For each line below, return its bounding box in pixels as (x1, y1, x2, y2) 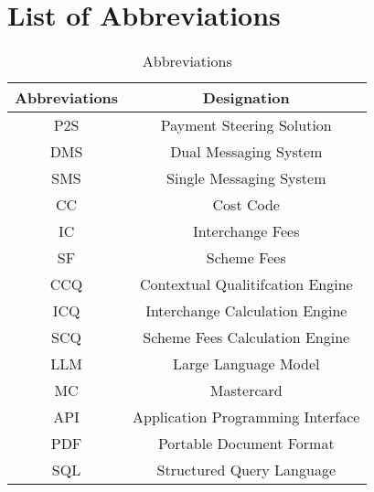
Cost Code (212, 194, 280, 216)
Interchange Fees (193, 220, 300, 242)
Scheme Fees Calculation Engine (143, 326, 350, 348)
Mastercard (209, 380, 283, 401)
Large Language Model (173, 353, 320, 375)
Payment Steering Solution (160, 114, 332, 136)
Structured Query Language (156, 459, 337, 481)
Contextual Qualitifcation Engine (139, 273, 353, 295)
